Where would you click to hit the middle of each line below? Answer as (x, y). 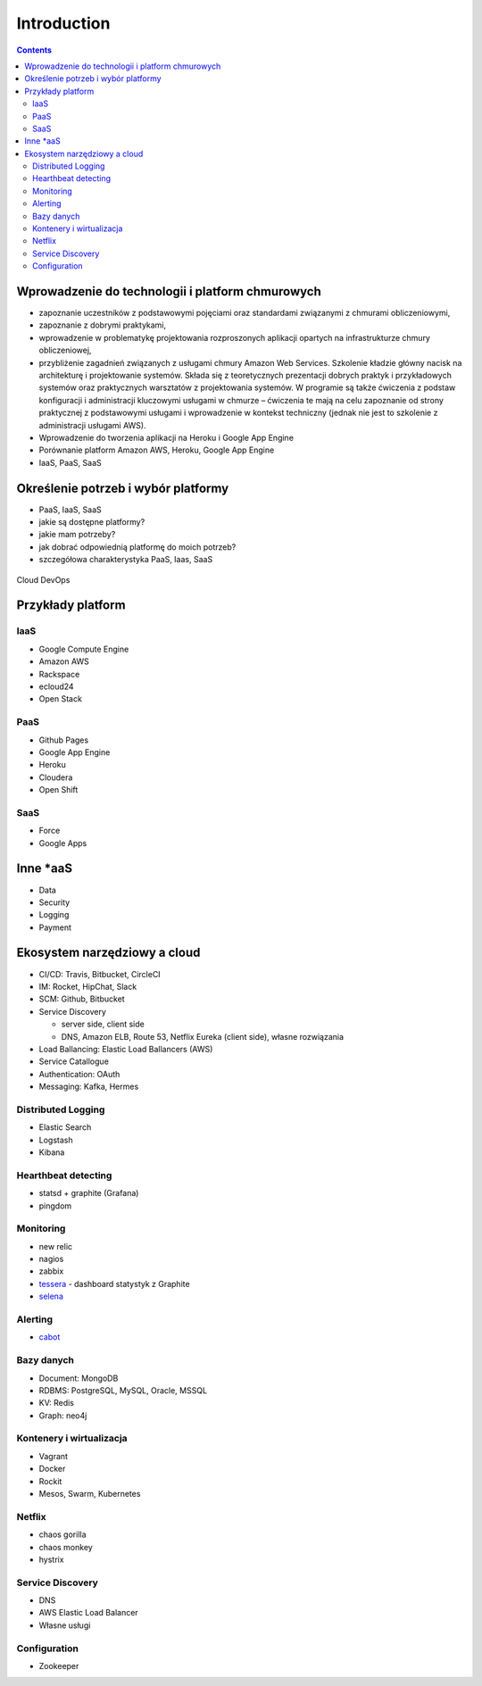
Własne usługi (65, 1625)
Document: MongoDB (79, 1378)
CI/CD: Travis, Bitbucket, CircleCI (100, 974)
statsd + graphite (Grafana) (89, 1193)
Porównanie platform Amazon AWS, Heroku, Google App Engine (157, 450)
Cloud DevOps (43, 579)
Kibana (52, 1152)
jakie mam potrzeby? (77, 535)
